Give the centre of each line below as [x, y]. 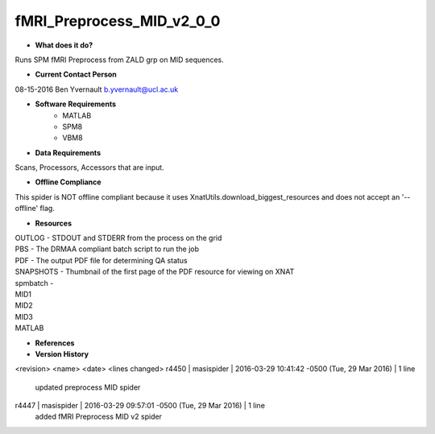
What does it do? [64, 45]
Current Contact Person [76, 74]
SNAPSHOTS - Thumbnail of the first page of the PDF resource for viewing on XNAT [155, 272]
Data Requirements [68, 152]
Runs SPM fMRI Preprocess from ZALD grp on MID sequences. [120, 60]
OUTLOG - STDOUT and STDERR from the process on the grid [118, 238]
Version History [62, 353]
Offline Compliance [68, 182]
